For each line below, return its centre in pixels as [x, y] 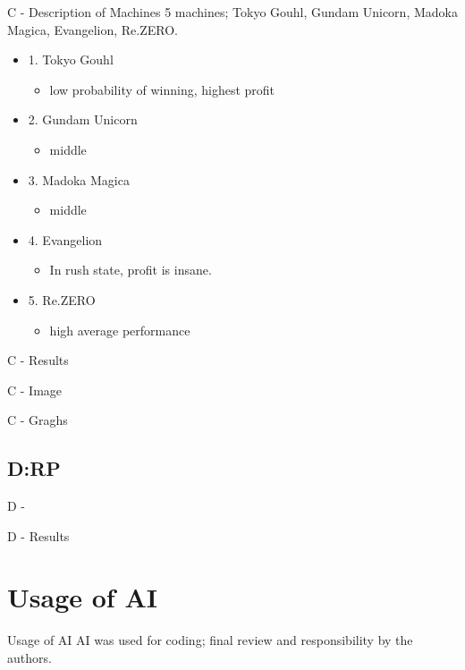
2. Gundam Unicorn [83, 119]
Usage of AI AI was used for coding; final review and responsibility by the [210, 640]
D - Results [38, 535]
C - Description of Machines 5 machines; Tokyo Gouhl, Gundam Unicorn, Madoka [232, 12]
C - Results [38, 360]
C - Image [35, 390]
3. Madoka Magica [79, 179]
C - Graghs [38, 420]
